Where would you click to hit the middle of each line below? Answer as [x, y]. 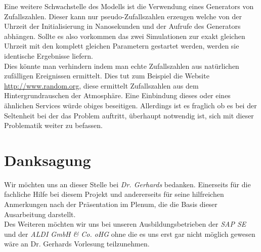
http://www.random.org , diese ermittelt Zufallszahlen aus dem [101, 85]
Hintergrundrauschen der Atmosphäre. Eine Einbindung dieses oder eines [117, 95]
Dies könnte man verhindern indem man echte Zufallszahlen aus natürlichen [122, 66]
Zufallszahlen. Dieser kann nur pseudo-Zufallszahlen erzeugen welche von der [123, 16]
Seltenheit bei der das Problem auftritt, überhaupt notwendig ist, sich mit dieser [129, 115]
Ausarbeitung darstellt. [40, 214]
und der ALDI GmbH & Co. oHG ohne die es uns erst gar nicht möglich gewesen [130, 234]
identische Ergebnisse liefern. [49, 55]
